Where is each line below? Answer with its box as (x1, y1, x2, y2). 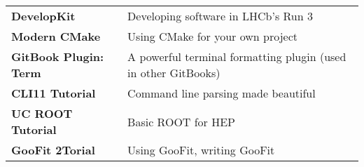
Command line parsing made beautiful (127, 85, 316, 101)
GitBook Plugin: (11, 48, 104, 65)
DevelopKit (11, 8, 76, 24)
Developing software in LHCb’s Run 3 (127, 8, 313, 24)
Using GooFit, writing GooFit (127, 142, 275, 158)
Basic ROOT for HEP (127, 113, 235, 130)
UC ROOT (11, 105, 73, 121)
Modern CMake (11, 28, 101, 44)
